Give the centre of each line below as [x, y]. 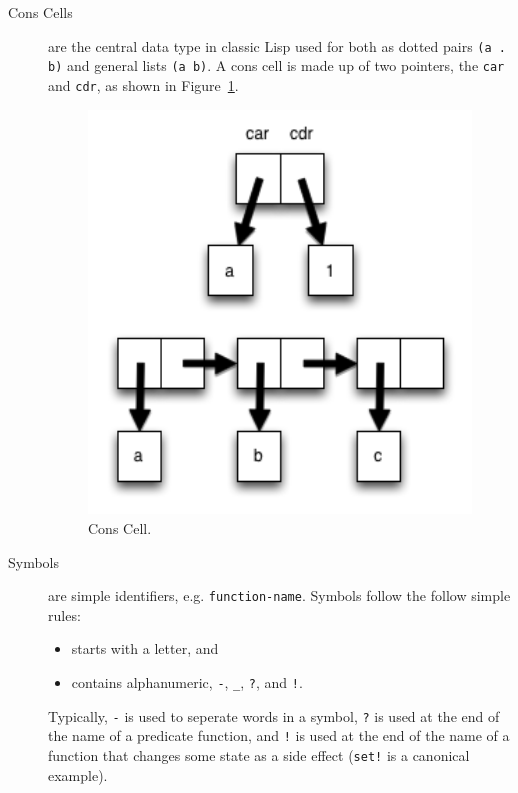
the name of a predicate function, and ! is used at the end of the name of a [279, 735]
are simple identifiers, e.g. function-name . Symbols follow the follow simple [279, 595]
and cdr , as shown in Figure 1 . [143, 84]
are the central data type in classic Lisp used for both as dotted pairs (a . [277, 45]
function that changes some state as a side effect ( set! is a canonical [259, 755]
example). [78, 774]
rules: [64, 614]
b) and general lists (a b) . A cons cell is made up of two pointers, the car [276, 65]
